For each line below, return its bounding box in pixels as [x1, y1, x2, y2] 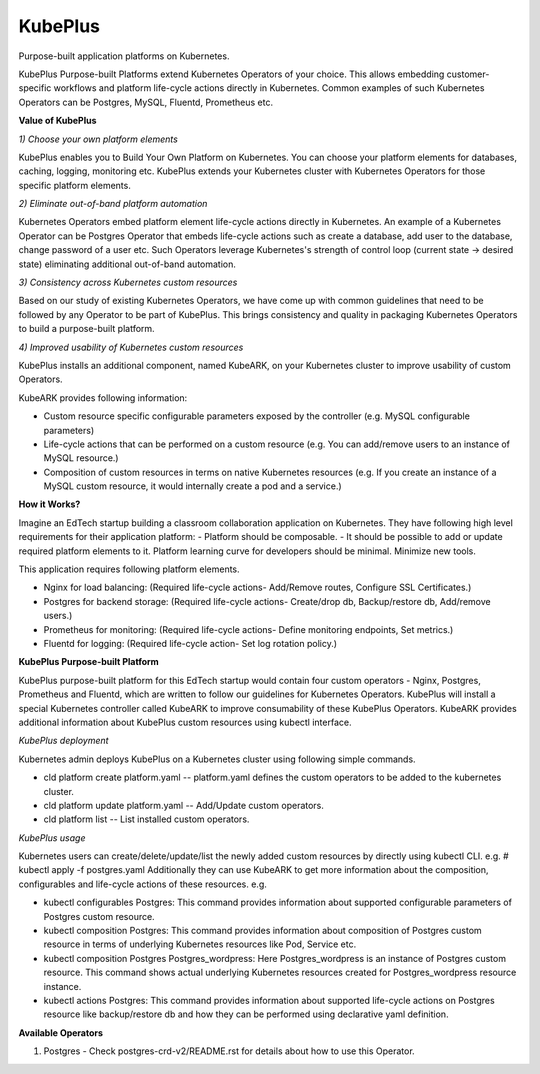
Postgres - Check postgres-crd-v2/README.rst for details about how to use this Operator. [43, 1045, 415, 1057]
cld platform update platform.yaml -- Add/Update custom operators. [43, 799, 325, 811]
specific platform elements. [18, 179, 132, 191]
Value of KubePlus [18, 115, 97, 127]
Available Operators [18, 1026, 104, 1039]
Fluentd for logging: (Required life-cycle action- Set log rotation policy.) [43, 638, 338, 649]
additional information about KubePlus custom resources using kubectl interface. [18, 716, 352, 728]
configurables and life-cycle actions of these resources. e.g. [18, 878, 267, 890]
